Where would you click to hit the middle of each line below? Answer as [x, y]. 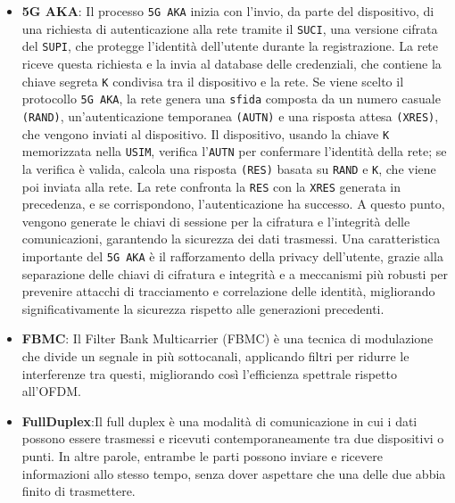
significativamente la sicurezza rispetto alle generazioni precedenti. [203, 308]
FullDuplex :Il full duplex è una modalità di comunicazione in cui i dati [219, 421]
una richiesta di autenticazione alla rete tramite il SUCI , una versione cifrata [230, 28]
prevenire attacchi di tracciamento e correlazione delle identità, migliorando [228, 291]
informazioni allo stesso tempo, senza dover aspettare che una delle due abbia [234, 473]
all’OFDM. [51, 391]
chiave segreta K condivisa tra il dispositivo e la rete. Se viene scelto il [213, 81]
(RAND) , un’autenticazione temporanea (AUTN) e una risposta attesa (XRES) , [230, 115]
